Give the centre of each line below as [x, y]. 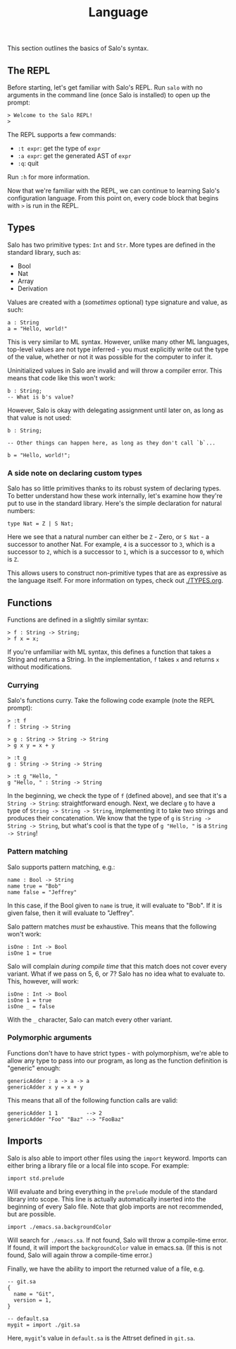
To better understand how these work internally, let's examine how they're [115, 496]
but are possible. [32, 1214]
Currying [23, 685]
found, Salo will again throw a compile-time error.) [80, 1255]
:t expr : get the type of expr [59, 148]
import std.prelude [36, 1178]
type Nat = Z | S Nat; [41, 524]
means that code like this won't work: [62, 377]
